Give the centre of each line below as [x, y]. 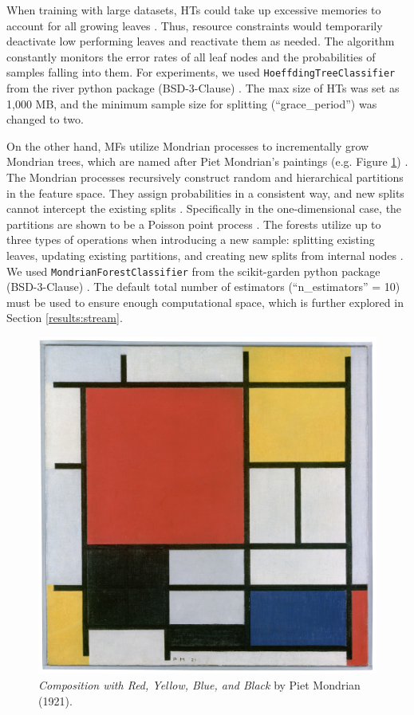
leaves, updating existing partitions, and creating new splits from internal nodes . [205, 255]
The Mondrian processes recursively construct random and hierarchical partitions [205, 177]
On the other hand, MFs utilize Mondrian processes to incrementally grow [188, 145]
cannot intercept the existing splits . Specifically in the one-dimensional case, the [204, 208]
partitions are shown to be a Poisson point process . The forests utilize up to [194, 224]
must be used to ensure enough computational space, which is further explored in [205, 302]
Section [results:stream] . [65, 318]
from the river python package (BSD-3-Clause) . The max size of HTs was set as [203, 88]
